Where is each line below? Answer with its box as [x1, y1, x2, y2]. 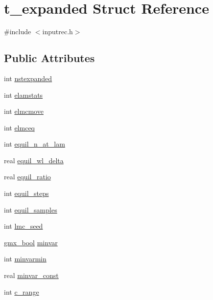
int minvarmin [4, 254, 47, 264]
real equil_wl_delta [4, 155, 64, 165]
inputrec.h [42, 26, 73, 37]
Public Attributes [4, 50, 95, 65]
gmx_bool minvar [4, 237, 58, 247]
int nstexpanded [4, 73, 52, 83]
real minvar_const [4, 270, 59, 280]
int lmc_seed [4, 221, 43, 231]
